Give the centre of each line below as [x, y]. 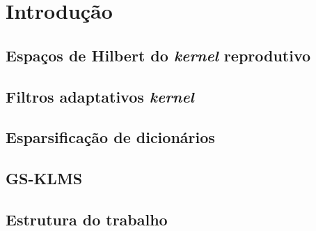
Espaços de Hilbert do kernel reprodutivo [158, 55]
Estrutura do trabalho [87, 219]
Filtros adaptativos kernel [100, 96]
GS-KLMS [44, 178]
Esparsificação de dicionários [110, 137]
